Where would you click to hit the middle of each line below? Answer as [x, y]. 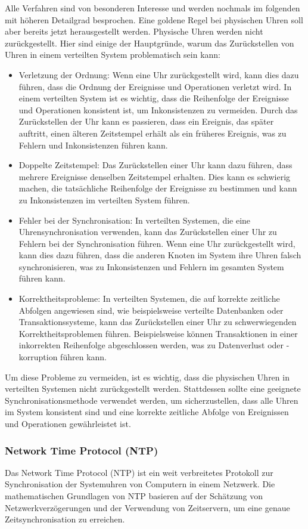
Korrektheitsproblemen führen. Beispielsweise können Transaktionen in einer [158, 333]
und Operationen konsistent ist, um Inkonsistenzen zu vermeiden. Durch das [158, 109]
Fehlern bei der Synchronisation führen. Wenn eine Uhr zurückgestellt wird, [157, 243]
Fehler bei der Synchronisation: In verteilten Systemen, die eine [135, 220]
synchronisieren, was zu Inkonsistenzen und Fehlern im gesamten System [151, 266]
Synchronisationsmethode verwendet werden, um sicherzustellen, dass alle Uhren [152, 400]
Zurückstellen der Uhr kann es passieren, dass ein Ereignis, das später [146, 121]
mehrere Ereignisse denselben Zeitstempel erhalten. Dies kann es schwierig [155, 176]
